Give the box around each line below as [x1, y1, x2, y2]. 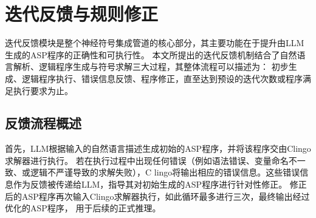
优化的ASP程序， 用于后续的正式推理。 [5, 202, 161, 214]
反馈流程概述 [5, 114, 81, 132]
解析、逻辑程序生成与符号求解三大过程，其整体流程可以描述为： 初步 [13, 60, 289, 73]
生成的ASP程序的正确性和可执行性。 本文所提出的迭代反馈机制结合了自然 [5, 48, 297, 61]
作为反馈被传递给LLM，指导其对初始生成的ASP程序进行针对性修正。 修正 [13, 178, 307, 191]
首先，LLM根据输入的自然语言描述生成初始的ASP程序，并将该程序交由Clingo [5, 142, 311, 155]
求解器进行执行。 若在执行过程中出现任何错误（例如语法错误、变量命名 [5, 154, 289, 166]
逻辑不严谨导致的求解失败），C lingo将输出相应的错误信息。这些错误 [30, 166, 300, 179]
